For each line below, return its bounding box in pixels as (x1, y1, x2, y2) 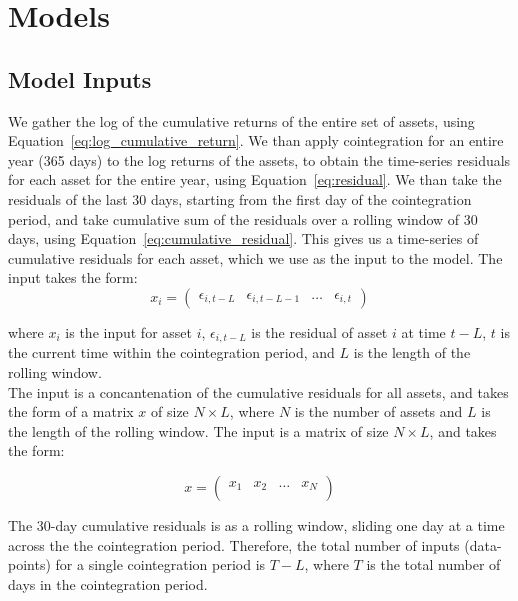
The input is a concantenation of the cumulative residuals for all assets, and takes (8, 381, 509, 402)
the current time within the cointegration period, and (8, 342, 335, 363)
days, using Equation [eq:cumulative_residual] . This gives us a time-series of (8, 228, 479, 249)
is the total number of (366, 554, 501, 575)
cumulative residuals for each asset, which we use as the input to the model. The (8, 247, 503, 268)
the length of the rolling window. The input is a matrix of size (8, 420, 389, 441)
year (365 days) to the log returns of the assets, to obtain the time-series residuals (8, 149, 511, 170)
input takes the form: (8, 267, 138, 288)
